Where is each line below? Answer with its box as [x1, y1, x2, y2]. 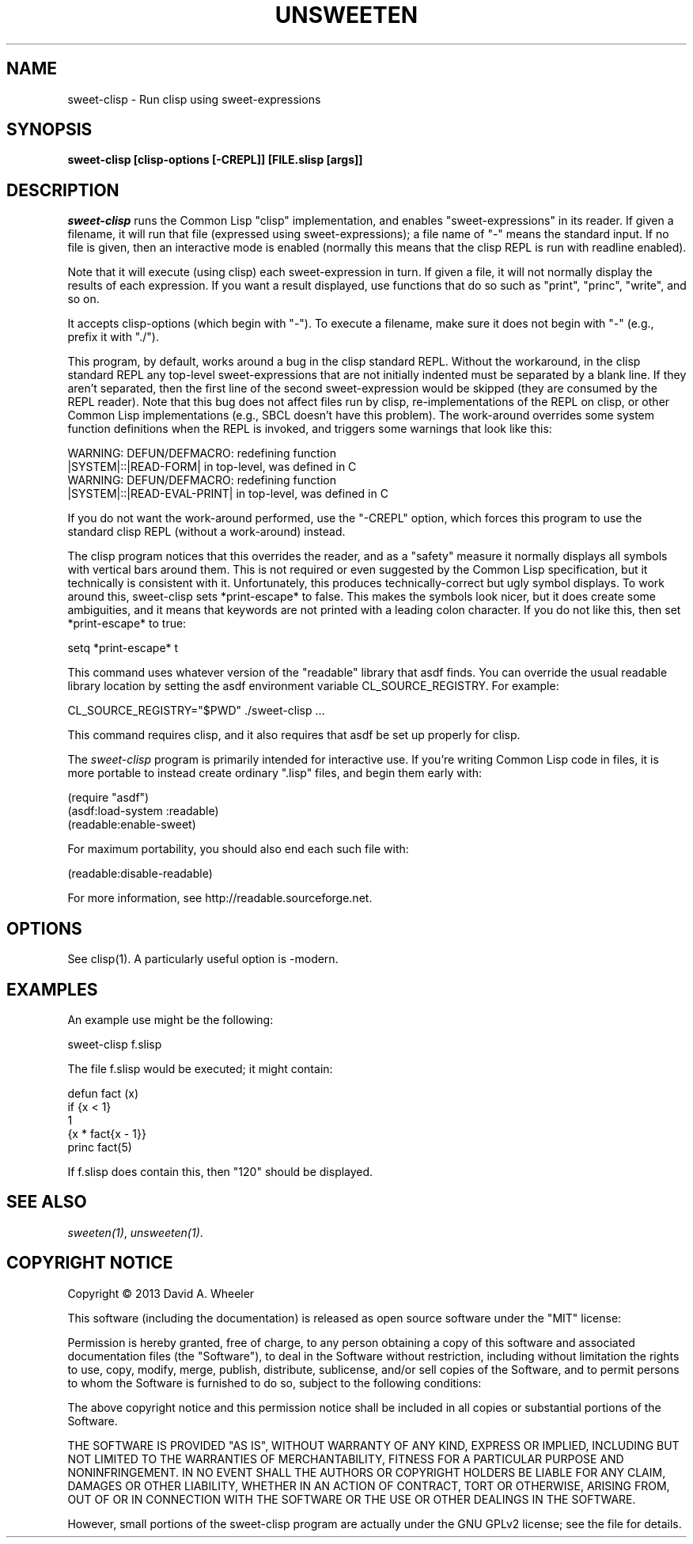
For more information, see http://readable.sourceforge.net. [67, 891, 373, 905]
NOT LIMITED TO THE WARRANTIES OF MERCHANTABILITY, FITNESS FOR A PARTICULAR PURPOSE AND [67, 1451, 624, 1466]
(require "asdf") [67, 791, 150, 805]
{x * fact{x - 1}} [67, 1126, 146, 1140]
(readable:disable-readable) [67, 867, 213, 881]
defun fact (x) [67, 1086, 138, 1100]
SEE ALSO [6, 1192, 87, 1212]
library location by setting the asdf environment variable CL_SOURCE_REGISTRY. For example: [67, 679, 559, 693]
